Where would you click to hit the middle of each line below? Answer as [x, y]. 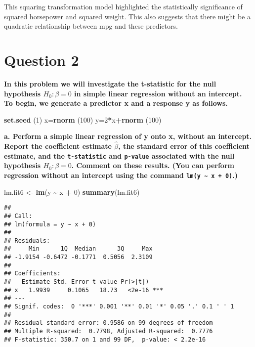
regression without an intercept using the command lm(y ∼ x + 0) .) [121, 175]
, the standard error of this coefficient [184, 146]
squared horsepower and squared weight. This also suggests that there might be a [127, 16]
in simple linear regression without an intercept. [158, 93]
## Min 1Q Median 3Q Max [78, 249]
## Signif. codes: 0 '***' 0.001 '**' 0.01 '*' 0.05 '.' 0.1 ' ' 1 [119, 307]
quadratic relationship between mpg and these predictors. [91, 26]
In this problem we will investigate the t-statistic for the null [110, 83]
